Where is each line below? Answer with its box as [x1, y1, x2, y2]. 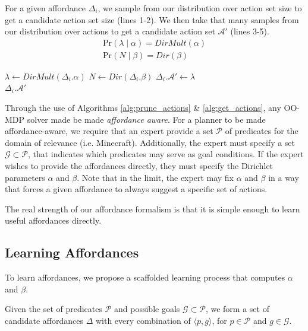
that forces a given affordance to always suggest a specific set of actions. [5, 183, 268, 195]
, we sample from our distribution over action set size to [98, 2, 302, 14]
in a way [268, 171, 299, 183]
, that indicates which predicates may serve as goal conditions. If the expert [27, 148, 304, 160]
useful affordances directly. [5, 214, 102, 227]
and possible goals [114, 303, 180, 315]
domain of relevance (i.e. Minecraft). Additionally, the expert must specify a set [5, 136, 296, 148]
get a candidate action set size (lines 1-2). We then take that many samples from [5, 13, 299, 26]
